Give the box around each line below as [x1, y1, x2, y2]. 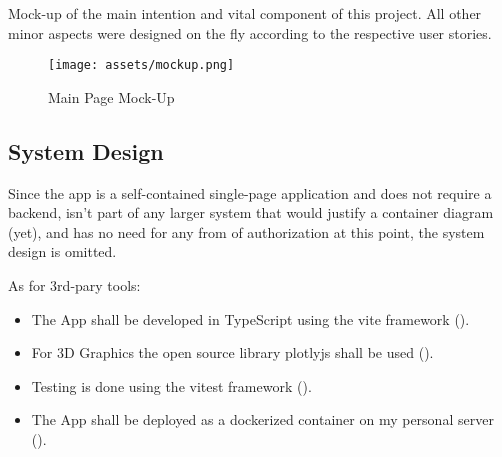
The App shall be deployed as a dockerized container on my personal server [31, 409, 494, 430]
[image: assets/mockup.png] [48, 58, 235, 73]
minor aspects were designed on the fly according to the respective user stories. [8, 22, 492, 43]
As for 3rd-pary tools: [8, 275, 141, 296]
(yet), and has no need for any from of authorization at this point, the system [8, 221, 485, 242]
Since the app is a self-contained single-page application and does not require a [8, 182, 492, 203]
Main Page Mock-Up [48, 86, 175, 107]
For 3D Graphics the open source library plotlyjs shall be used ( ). [31, 342, 434, 363]
